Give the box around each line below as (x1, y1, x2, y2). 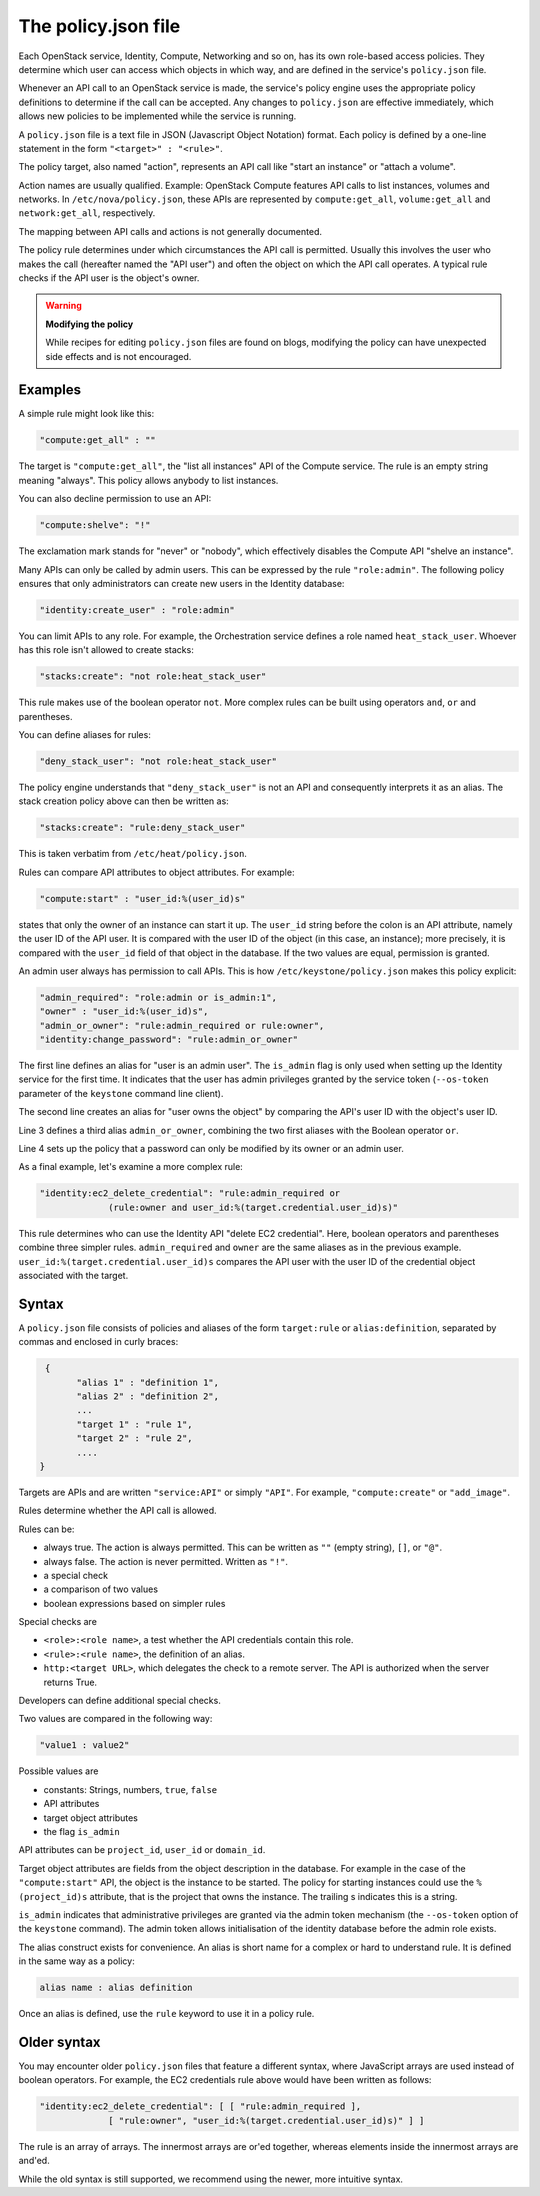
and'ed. (18, 2155, 50, 2167)
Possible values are (18, 1765, 99, 1777)
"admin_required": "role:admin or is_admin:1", (39, 991, 277, 1003)
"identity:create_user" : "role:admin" (39, 604, 235, 615)
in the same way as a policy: (18, 1955, 135, 1967)
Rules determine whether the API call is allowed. (18, 1505, 217, 1517)
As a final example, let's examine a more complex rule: (18, 1161, 244, 1173)
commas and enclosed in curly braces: (18, 1336, 179, 1348)
